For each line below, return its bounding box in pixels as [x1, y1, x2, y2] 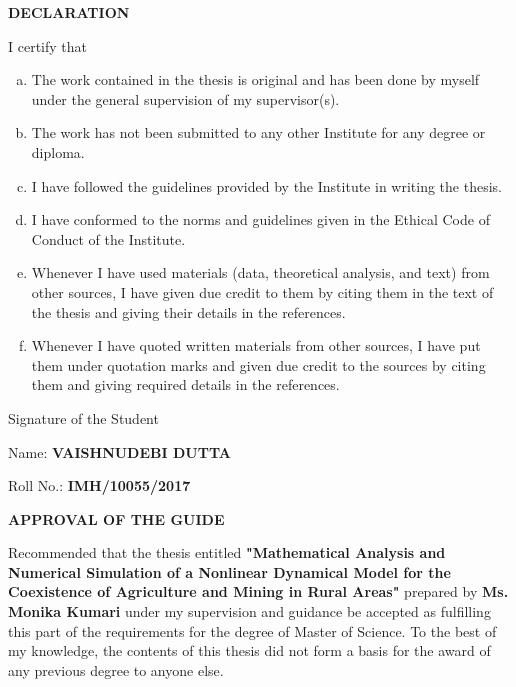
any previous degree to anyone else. [8, 659, 224, 680]
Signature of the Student [8, 407, 159, 428]
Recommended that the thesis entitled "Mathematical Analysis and [8, 542, 446, 563]
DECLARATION [8, 2, 130, 22]
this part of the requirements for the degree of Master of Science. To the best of [8, 620, 497, 641]
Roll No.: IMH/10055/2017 [8, 475, 191, 496]
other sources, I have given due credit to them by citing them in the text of [31, 281, 494, 302]
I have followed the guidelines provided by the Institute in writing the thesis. [31, 175, 502, 196]
